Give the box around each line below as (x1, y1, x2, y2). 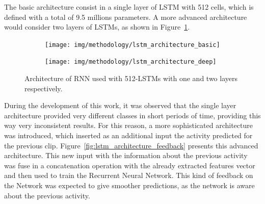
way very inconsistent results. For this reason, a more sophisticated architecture (4, 120, 253, 131)
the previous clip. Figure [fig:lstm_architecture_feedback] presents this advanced (4, 140, 258, 150)
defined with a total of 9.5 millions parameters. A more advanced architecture (4, 11, 247, 22)
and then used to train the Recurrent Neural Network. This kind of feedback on (4, 170, 253, 181)
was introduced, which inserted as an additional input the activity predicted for (4, 130, 253, 141)
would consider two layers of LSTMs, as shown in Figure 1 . (4, 21, 190, 32)
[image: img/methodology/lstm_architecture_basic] (45, 41, 220, 48)
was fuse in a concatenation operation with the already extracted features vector (4, 160, 255, 170)
